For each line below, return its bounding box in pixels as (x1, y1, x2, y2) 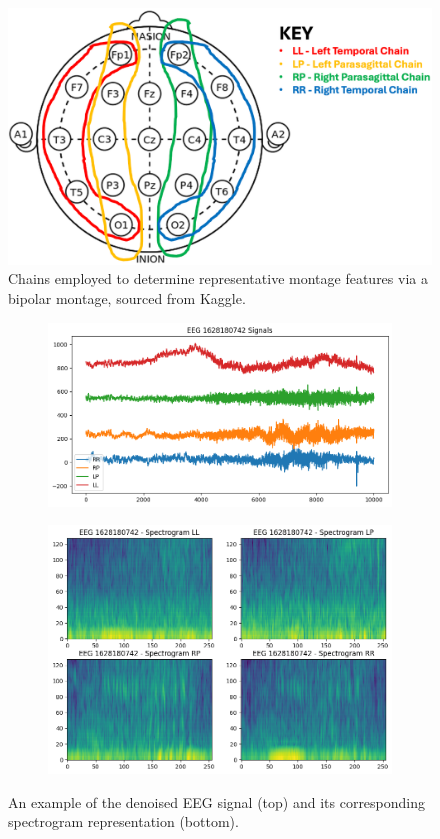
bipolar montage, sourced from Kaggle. (8, 287, 246, 308)
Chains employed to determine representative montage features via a (8, 268, 428, 289)
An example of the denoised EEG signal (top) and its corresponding (8, 791, 426, 812)
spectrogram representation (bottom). (8, 811, 239, 832)
